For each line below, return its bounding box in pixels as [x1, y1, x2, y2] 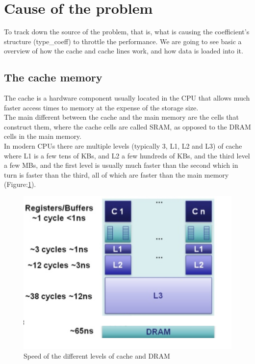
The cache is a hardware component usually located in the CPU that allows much [4, 93, 250, 103]
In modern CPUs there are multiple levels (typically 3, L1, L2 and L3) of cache [4, 141, 242, 151]
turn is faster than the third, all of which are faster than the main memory [4, 169, 229, 180]
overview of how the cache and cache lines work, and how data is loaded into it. [4, 46, 243, 56]
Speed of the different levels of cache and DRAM [24, 350, 170, 361]
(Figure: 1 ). [4, 179, 36, 189]
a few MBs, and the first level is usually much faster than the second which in [4, 160, 238, 170]
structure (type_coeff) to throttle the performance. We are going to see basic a [4, 36, 242, 46]
